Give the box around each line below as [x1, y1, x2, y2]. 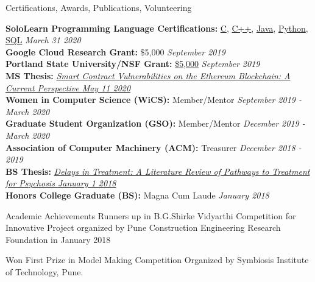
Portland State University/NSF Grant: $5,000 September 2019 [5, 57, 260, 70]
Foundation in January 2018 [5, 233, 111, 245]
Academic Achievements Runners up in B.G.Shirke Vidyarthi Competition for [5, 209, 296, 222]
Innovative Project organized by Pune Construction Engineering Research [5, 221, 281, 234]
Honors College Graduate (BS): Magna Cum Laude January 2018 [5, 188, 269, 201]
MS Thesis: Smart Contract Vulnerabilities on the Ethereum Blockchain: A [5, 69, 291, 82]
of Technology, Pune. [5, 265, 83, 278]
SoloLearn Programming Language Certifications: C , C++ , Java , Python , [5, 21, 308, 34]
